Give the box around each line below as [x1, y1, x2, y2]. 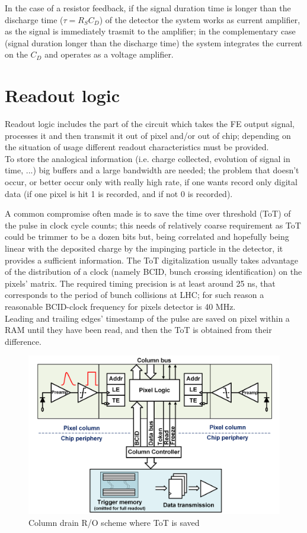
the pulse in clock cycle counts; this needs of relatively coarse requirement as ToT [5, 218, 301, 231]
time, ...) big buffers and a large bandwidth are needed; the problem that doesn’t [5, 164, 299, 176]
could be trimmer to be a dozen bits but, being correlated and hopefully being [5, 230, 289, 243]
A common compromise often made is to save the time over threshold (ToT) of [5, 207, 291, 220]
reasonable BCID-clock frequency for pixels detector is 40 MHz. [5, 300, 236, 312]
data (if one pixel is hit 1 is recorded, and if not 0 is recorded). [5, 187, 233, 199]
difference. [5, 335, 41, 347]
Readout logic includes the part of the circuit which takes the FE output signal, [5, 118, 295, 130]
